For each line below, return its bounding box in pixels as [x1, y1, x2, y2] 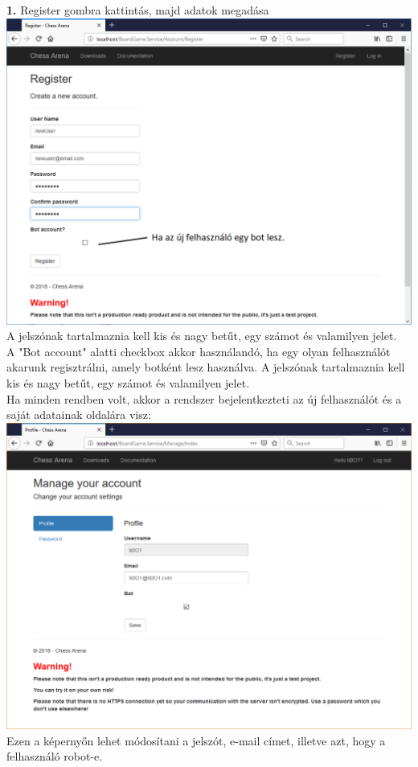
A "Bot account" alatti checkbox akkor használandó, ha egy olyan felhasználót [6, 342, 391, 359]
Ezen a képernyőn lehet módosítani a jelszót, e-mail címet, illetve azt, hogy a [6, 732, 386, 749]
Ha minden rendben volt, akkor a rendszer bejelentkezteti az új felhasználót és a [6, 390, 402, 407]
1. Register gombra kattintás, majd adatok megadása [6, 2, 269, 18]
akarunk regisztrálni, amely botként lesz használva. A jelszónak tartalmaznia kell [6, 359, 405, 375]
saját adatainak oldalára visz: [6, 406, 151, 423]
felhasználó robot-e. [6, 748, 103, 765]
